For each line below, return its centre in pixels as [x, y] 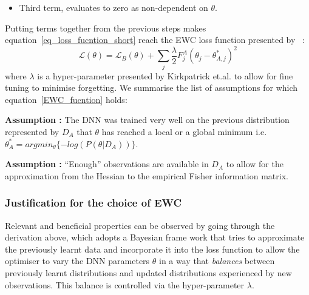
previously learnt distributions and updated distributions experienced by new [148, 272]
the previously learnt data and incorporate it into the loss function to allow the [152, 249]
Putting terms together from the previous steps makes [106, 28]
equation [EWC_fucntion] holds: [66, 99]
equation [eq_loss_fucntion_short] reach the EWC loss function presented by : [155, 40]
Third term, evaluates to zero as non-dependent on [114, 7]
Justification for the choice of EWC [93, 203]
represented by [32, 131]
